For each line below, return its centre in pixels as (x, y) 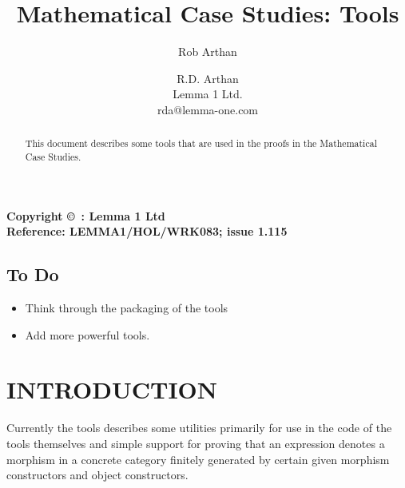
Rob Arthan (208, 52)
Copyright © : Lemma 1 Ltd (86, 215)
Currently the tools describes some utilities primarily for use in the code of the (199, 428)
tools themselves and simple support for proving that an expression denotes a (196, 443)
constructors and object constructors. (97, 475)
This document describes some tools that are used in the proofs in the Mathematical (201, 143)
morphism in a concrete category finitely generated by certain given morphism (198, 459)
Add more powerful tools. (87, 334)
